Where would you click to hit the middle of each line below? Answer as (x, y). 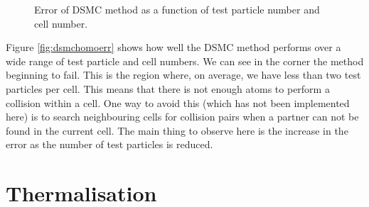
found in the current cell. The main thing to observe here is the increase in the (177, 130)
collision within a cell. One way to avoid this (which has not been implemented (178, 102)
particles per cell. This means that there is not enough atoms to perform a (168, 88)
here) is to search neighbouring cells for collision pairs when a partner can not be (182, 117)
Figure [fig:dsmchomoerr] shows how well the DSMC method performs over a (173, 47)
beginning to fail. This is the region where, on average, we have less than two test (183, 75)
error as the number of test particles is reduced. (109, 144)
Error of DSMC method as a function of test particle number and (177, 9)
